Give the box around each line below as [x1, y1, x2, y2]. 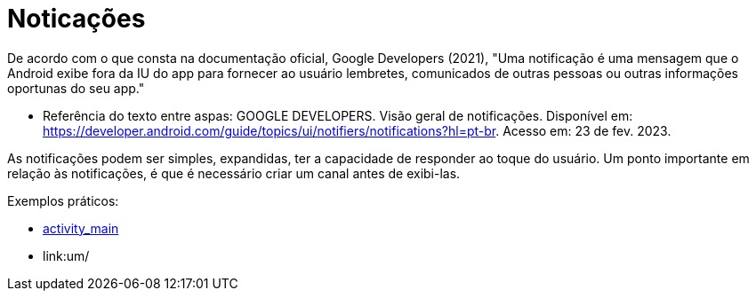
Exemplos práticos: [7, 192, 119, 208]
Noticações [7, 4, 146, 34]
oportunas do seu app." [7, 80, 145, 96]
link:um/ [43, 247, 90, 263]
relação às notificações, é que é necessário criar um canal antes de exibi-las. [7, 165, 461, 181]
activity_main [43, 220, 119, 236]
